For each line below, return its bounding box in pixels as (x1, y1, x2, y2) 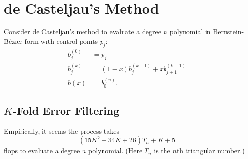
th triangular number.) (176, 145, 245, 156)
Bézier (4, 36, 22, 46)
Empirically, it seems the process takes (4, 125, 119, 136)
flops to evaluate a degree (4, 145, 80, 156)
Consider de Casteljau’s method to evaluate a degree (4, 26, 161, 37)
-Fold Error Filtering (12, 103, 120, 118)
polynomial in (169, 26, 211, 37)
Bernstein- (213, 26, 244, 37)
